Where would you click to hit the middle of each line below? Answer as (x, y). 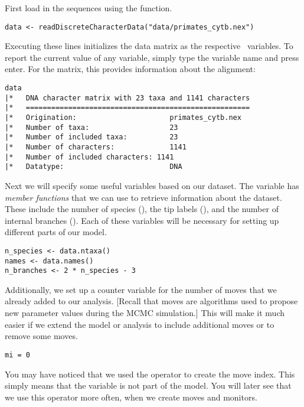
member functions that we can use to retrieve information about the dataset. (143, 197)
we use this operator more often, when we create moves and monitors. (131, 397)
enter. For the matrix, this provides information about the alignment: (130, 69)
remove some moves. (41, 336)
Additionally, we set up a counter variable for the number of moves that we (141, 289)
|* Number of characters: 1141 (96, 147)
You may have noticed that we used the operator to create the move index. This (150, 374)
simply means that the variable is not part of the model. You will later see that (148, 385)
